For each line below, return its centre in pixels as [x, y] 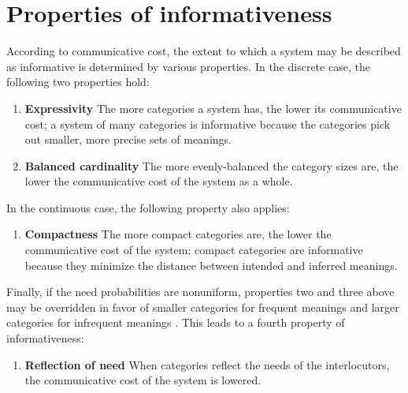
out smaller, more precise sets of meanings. [128, 139]
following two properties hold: [78, 82]
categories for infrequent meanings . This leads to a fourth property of [176, 322]
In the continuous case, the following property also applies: [148, 207]
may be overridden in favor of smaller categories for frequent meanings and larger [203, 307]
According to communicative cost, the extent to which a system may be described [204, 51]
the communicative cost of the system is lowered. [143, 380]
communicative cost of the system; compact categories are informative [194, 250]
